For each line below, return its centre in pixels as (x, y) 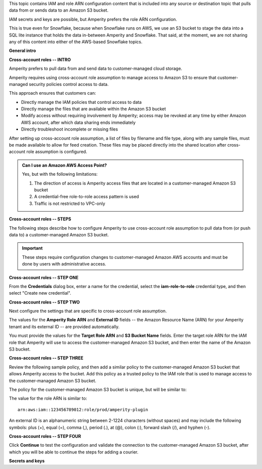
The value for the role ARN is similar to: (48, 399)
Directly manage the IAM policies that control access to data (81, 102)
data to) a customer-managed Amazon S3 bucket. (59, 234)
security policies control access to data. (69, 84)
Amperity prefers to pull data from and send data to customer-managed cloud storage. (96, 68)
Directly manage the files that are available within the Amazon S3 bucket (93, 109)
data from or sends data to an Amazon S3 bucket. (59, 10)
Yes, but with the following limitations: (60, 174)
